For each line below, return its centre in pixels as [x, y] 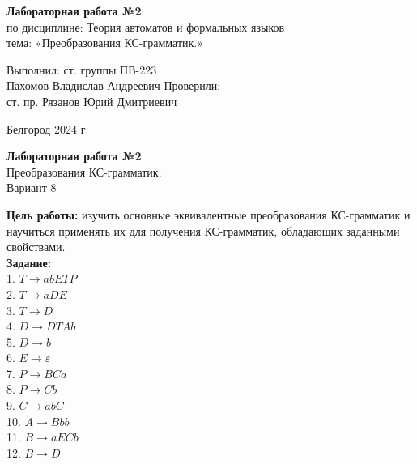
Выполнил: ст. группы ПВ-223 [82, 69]
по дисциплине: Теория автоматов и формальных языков [146, 26]
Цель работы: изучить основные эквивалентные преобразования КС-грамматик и [208, 214]
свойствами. [36, 247]
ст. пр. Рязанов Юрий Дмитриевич [92, 101]
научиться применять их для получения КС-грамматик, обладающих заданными [203, 230]
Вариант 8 [32, 187]
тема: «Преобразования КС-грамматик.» [105, 43]
